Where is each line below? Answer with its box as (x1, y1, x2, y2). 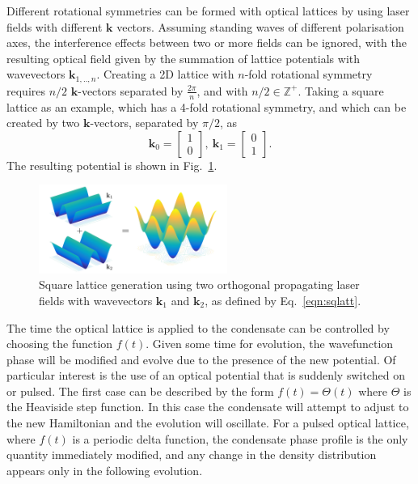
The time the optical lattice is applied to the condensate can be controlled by (6, 319, 390, 336)
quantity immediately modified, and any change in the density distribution (6, 446, 377, 463)
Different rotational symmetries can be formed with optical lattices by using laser (6, 2, 410, 19)
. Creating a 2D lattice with (96, 66, 234, 83)
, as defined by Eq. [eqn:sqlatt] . (205, 291, 361, 308)
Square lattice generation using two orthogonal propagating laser (39, 276, 360, 293)
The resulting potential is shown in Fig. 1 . (6, 156, 217, 173)
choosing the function (6, 335, 113, 352)
